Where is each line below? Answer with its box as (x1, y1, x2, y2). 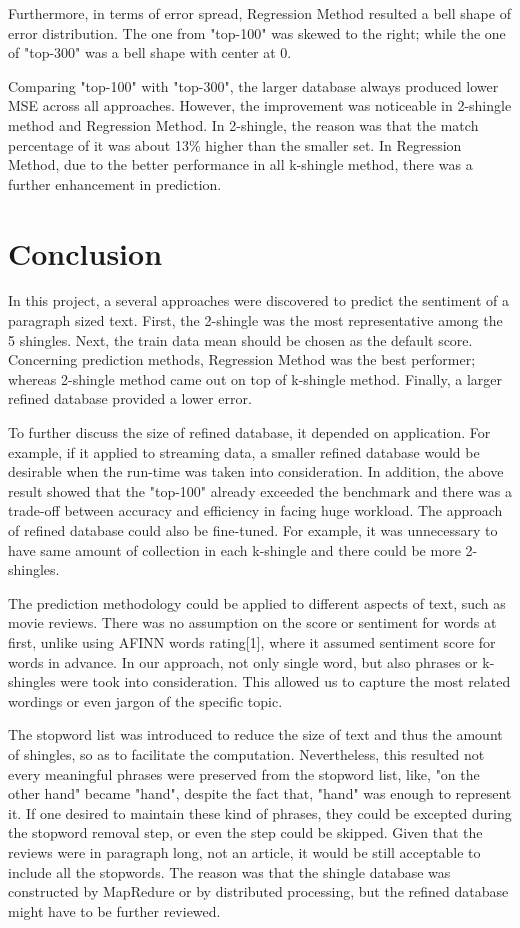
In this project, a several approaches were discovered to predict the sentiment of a (8, 290, 510, 311)
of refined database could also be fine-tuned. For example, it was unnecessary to (8, 520, 498, 540)
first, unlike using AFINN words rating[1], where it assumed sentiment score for (8, 631, 496, 652)
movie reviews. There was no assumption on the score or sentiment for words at (8, 612, 497, 633)
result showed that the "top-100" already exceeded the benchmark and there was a (8, 480, 512, 501)
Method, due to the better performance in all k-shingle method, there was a (8, 154, 473, 175)
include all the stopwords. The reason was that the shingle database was (8, 861, 451, 882)
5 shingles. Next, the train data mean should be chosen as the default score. (8, 329, 473, 350)
